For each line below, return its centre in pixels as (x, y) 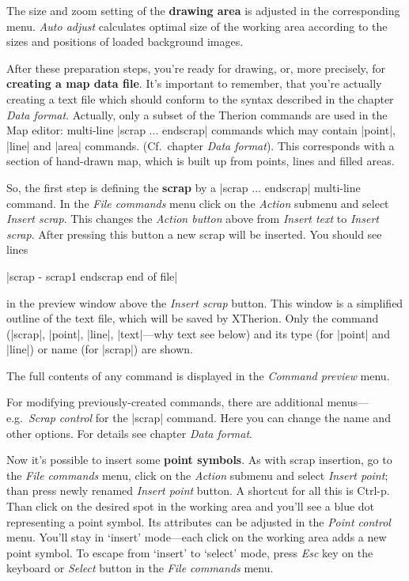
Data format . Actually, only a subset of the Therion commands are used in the (197, 114)
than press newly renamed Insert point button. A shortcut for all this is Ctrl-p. (198, 490)
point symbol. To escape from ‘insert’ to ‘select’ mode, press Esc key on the (190, 552)
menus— (348, 402)
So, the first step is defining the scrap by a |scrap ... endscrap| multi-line (184, 187)
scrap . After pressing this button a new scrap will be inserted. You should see (194, 234)
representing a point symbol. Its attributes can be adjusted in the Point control (199, 521)
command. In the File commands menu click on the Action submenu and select (198, 203)
